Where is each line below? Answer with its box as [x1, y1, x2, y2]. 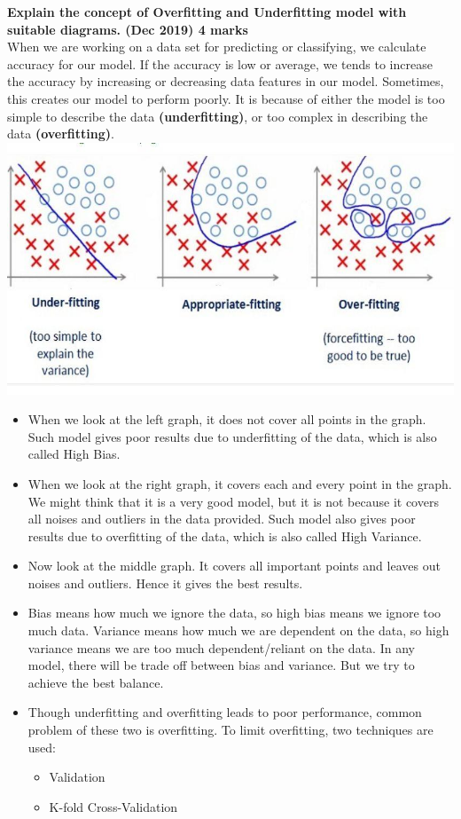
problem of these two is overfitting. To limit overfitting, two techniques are [27, 721, 434, 739]
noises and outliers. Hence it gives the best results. [27, 573, 303, 592]
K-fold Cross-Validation [49, 797, 178, 815]
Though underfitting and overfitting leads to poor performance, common [27, 703, 422, 721]
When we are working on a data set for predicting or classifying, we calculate [7, 37, 426, 56]
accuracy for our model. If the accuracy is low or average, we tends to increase [7, 54, 433, 73]
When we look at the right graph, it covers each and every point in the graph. [27, 474, 452, 492]
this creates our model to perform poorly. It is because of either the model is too [7, 89, 445, 107]
